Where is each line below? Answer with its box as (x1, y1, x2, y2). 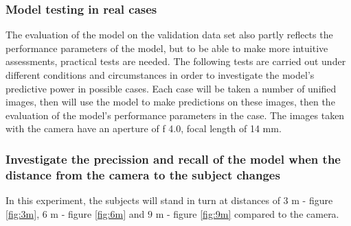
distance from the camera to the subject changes (5, 166, 280, 183)
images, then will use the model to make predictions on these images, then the (5, 95, 335, 109)
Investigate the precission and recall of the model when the (5, 150, 341, 167)
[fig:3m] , (5, 206, 40, 221)
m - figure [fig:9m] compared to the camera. (155, 206, 339, 221)
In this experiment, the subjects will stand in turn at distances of (5, 193, 280, 208)
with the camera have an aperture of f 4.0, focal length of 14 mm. (5, 121, 282, 136)
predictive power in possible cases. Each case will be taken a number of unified (5, 81, 337, 95)
